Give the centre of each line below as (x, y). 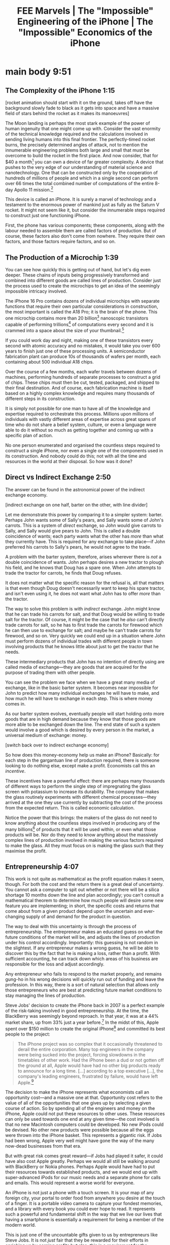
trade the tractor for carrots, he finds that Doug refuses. (64, 573)
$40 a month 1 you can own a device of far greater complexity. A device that (84, 161)
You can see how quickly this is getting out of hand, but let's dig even (78, 270)
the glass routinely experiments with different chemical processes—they (81, 797)
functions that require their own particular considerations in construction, (82, 306)
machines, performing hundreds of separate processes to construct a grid (83, 377)
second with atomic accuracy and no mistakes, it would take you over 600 (83, 346)
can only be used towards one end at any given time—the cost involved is (82, 1119)
